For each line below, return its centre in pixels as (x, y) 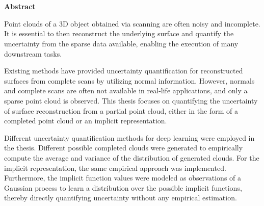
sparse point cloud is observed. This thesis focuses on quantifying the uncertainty (131, 100)
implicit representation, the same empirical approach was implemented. (115, 168)
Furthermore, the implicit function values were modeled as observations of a (123, 178)
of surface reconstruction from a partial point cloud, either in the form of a (121, 110)
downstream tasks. (33, 53)
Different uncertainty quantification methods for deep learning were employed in (129, 137)
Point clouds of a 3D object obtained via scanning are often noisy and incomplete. (132, 23)
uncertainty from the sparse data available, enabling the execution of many (121, 43)
